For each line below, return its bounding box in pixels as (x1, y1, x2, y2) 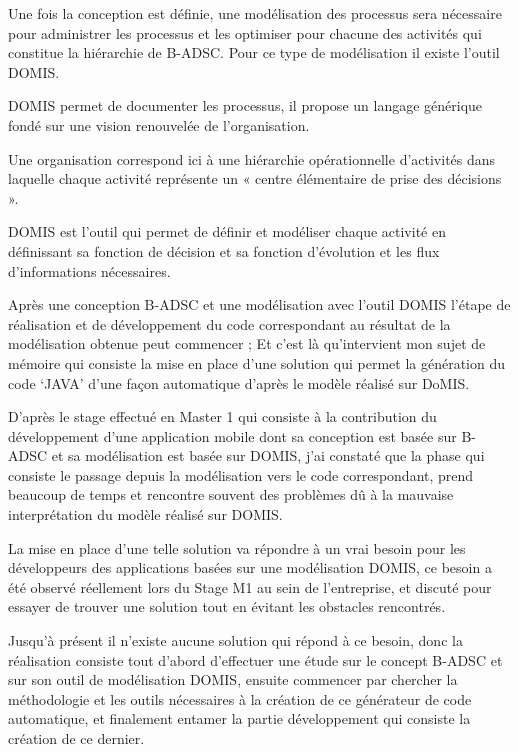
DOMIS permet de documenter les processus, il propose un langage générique (8, 95, 483, 116)
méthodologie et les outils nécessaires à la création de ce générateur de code (8, 688, 472, 709)
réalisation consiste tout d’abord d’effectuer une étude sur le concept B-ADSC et (8, 649, 503, 670)
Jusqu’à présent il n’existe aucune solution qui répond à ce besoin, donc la (8, 630, 463, 651)
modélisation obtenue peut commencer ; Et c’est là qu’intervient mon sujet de (8, 333, 486, 354)
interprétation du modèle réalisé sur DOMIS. (8, 504, 283, 525)
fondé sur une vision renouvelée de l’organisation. (8, 114, 310, 135)
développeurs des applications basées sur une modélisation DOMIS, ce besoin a (8, 557, 492, 578)
